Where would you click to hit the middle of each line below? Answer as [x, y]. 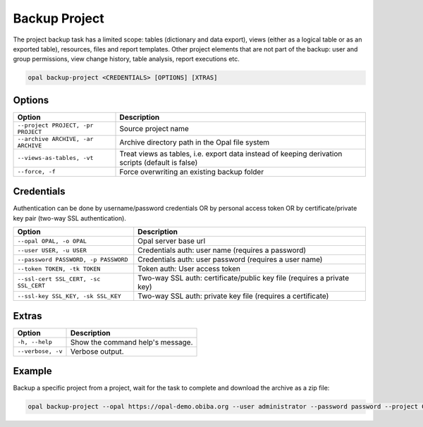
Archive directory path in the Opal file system [195, 142]
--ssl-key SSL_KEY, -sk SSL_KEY [69, 296]
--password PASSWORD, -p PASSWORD [73, 260]
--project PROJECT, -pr [55, 125]
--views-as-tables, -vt [55, 158]
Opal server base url [172, 241]
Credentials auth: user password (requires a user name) [230, 259]
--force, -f [36, 172]
